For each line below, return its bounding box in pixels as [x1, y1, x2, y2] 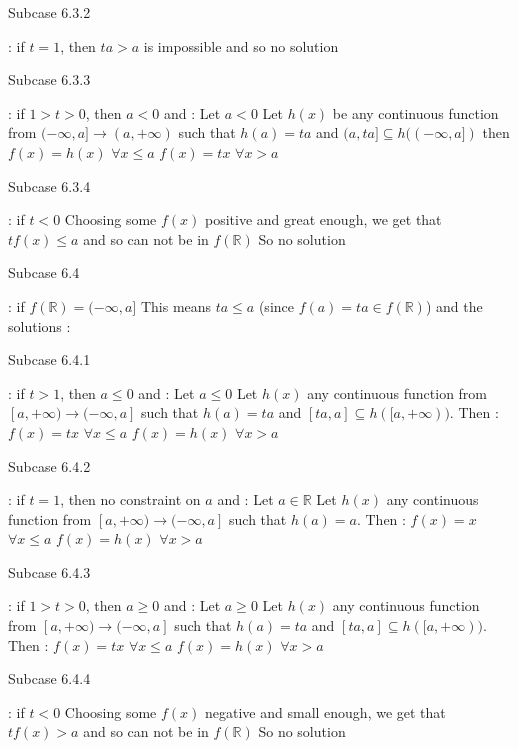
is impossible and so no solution [143, 35, 339, 56]
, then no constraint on [60, 489, 201, 510]
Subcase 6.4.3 [8, 561, 91, 582]
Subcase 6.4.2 [8, 455, 91, 476]
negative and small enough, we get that [205, 701, 446, 722]
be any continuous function [332, 102, 499, 123]
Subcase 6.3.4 [8, 175, 91, 196]
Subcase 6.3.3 [8, 69, 91, 90]
